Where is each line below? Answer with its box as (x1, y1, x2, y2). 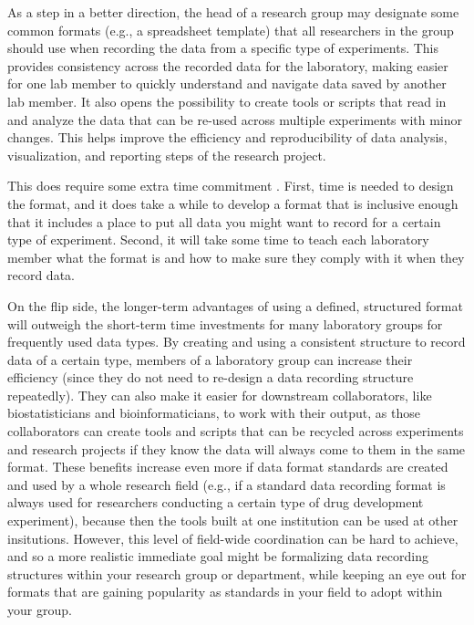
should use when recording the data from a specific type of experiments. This (7, 38, 439, 57)
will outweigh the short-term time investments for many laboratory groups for (7, 314, 443, 333)
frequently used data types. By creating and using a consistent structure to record (7, 332, 466, 351)
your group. (7, 600, 72, 619)
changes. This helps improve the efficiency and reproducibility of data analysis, (7, 128, 448, 147)
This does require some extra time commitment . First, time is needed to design (7, 176, 454, 195)
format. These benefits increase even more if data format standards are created (7, 457, 448, 476)
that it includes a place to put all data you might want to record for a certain (7, 212, 441, 231)
